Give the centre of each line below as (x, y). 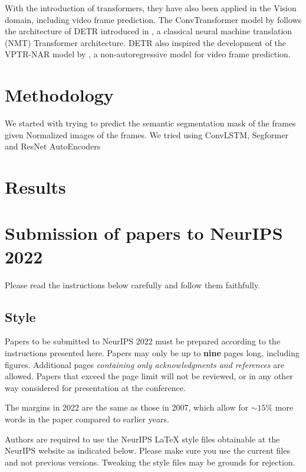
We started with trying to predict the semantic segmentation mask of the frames (150, 123)
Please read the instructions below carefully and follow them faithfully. (133, 284)
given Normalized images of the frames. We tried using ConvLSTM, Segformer (147, 134)
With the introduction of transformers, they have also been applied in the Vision (151, 8)
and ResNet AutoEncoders (53, 146)
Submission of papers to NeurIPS (144, 233)
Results (35, 187)
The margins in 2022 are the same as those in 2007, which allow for (126, 407)
